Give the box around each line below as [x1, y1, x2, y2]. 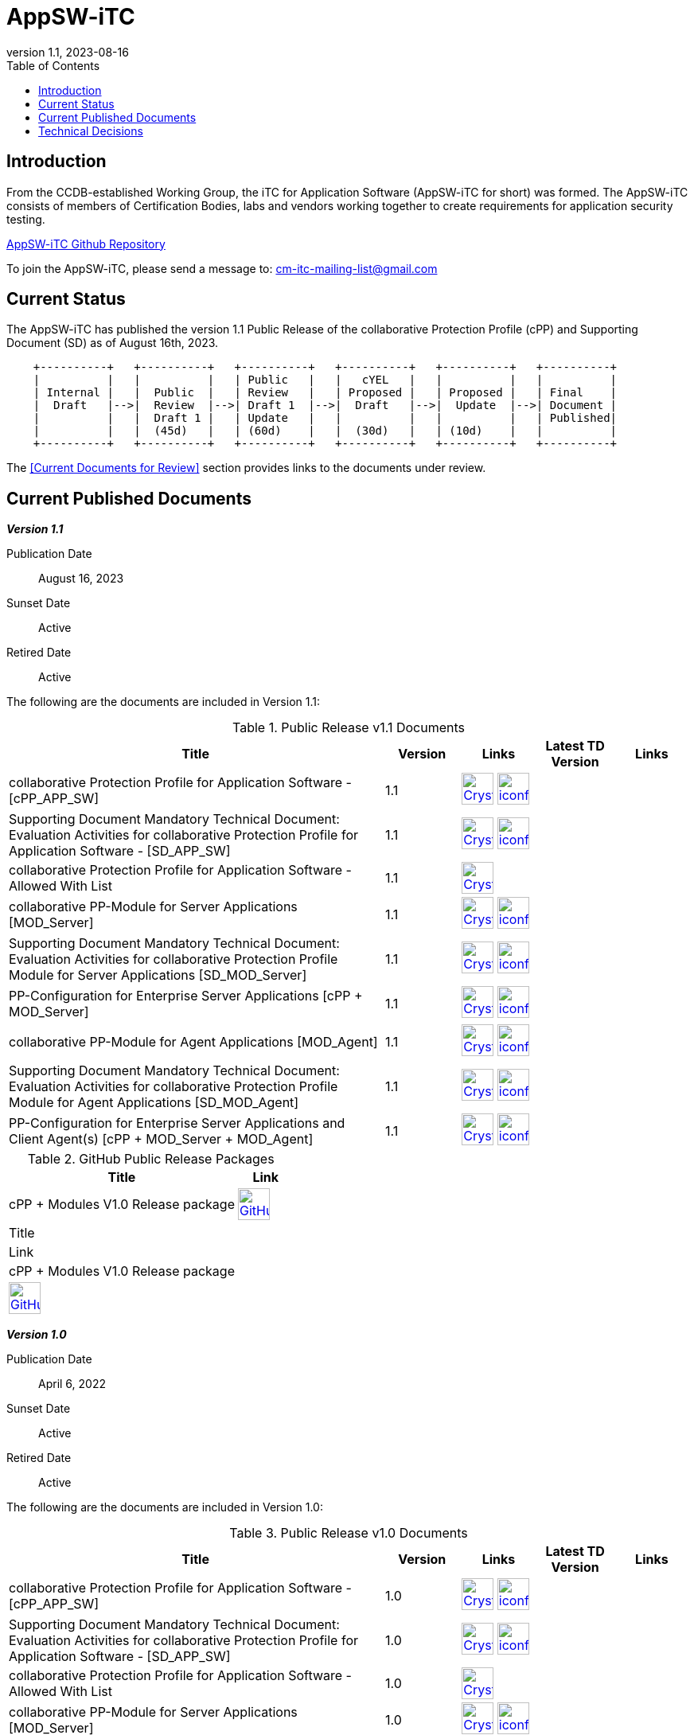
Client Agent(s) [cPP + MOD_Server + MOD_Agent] [9, 1131, 314, 1148]
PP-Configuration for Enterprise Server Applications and [9, 1115, 345, 1132]
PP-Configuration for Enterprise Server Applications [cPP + [9, 988, 363, 1004]
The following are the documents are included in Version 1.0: [6, 1500, 323, 1515]
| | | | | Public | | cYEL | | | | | [33, 373, 618, 387]
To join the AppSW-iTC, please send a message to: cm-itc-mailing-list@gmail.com [6, 261, 438, 275]
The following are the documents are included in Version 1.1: [6, 695, 320, 709]
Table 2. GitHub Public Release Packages [27, 1151, 275, 1168]
